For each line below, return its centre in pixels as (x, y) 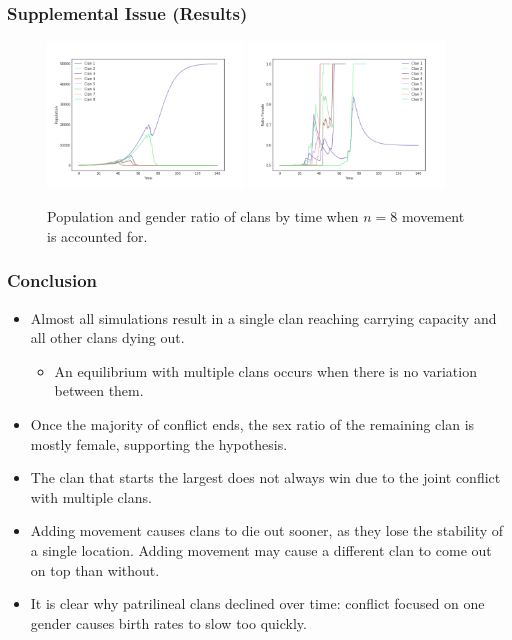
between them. (99, 390)
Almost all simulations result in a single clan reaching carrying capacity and (263, 317)
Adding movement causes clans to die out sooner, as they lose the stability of (267, 530)
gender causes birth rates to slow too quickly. (168, 622)
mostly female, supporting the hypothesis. (159, 443)
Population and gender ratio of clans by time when (203, 216)
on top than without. (95, 569)
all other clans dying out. (107, 337)
